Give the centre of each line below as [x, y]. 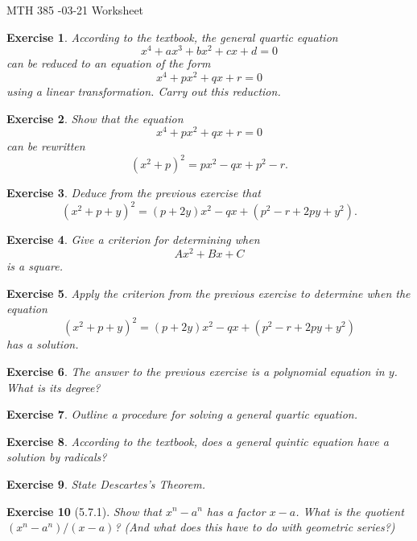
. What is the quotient [350, 511]
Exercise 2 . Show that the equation [95, 118]
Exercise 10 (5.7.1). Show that [84, 511]
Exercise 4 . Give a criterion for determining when [133, 240]
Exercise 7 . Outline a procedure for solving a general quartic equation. [182, 414]
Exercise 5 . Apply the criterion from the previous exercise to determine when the [208, 293]
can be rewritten [46, 146]
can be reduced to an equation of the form [109, 63]
